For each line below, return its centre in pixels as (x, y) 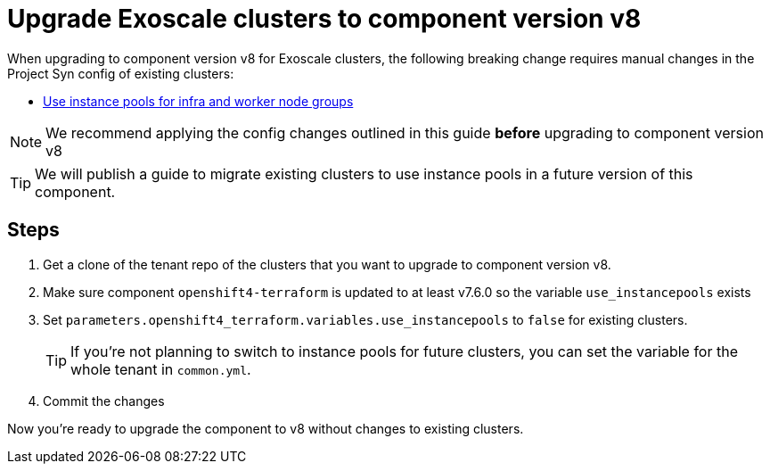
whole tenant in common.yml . (161, 369)
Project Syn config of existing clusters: (121, 73)
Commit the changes (104, 401)
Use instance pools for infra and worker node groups (198, 101)
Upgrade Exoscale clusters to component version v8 (324, 19)
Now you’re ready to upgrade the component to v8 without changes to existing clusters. (266, 428)
